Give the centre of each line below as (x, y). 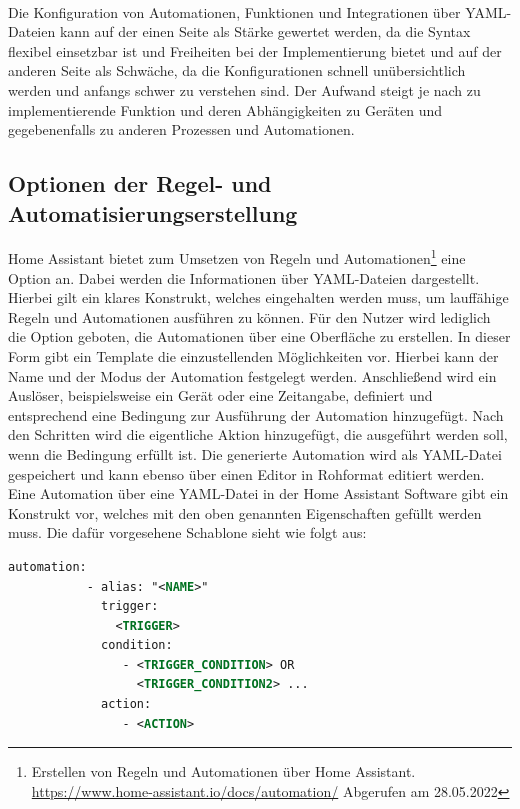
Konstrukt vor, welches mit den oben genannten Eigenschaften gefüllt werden (245, 512)
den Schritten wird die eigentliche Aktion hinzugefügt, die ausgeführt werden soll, (258, 434)
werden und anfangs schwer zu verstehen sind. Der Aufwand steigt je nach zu (244, 89)
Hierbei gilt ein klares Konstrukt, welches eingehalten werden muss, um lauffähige (258, 297)
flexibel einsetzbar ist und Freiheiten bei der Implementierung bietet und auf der (255, 50)
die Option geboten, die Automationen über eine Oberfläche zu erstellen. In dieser (259, 336)
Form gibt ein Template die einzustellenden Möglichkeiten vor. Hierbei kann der (253, 355)
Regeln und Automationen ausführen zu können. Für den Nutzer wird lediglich (249, 316)
